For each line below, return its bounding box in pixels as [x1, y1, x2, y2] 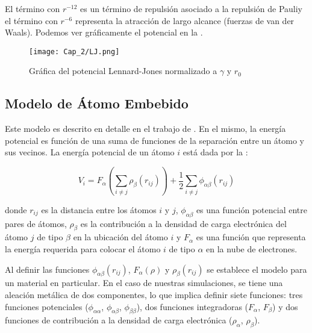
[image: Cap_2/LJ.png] [29, 47, 120, 56]
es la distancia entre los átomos [41, 203, 157, 216]
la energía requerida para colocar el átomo [5, 242, 161, 255]
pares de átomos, [5, 217, 67, 229]
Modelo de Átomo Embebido [5, 94, 189, 113]
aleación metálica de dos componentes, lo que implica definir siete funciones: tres [5, 288, 303, 300]
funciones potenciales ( [5, 300, 89, 313]
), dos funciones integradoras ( [136, 300, 249, 313]
